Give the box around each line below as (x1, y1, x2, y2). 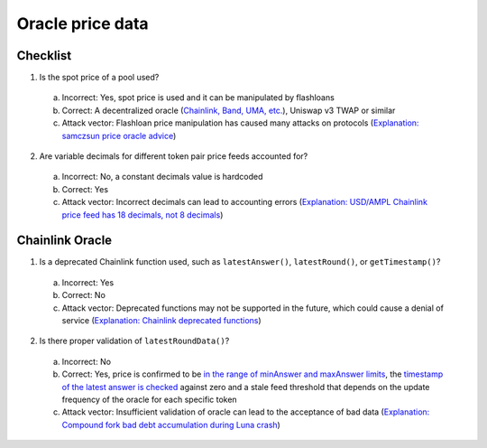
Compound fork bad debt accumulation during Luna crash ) (61, 419, 281, 430)
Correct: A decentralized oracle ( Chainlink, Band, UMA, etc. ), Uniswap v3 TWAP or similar (61, 105, 396, 116)
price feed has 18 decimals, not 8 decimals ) (61, 209, 224, 220)
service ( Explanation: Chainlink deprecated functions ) (61, 315, 262, 326)
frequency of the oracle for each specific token (61, 394, 238, 405)
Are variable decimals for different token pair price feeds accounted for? (39, 151, 308, 162)
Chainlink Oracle (16, 233, 113, 248)
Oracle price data (16, 14, 149, 33)
